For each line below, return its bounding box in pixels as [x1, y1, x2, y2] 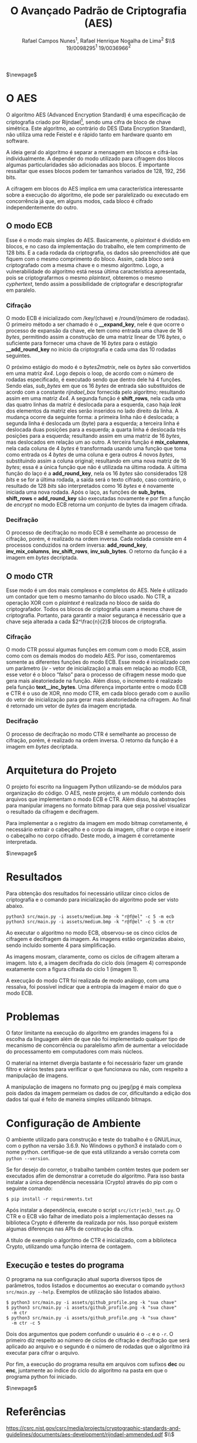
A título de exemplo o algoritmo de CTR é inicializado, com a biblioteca [6, 1237, 177, 1244]
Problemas [6, 1010, 60, 1023]
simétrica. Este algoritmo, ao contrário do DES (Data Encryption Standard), [6, 125, 186, 132]
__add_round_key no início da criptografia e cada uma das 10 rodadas [6, 345, 176, 353]
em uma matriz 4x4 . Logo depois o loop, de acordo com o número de [6, 370, 174, 377]
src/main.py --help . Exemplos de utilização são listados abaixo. [6, 1288, 161, 1295]
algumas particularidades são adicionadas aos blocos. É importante [6, 161, 170, 168]
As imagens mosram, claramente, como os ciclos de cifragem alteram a [6, 953, 179, 960]
